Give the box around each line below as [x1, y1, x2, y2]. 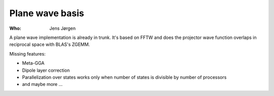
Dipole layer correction [22, 67, 70, 73]
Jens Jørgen [49, 25, 76, 31]
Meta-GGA [22, 60, 45, 66]
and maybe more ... [22, 81, 63, 87]
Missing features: [9, 51, 46, 57]
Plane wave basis [9, 8, 84, 19]
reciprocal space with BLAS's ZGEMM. [9, 41, 90, 47]
